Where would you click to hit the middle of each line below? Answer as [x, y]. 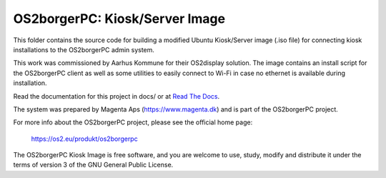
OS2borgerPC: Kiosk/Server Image [119, 19]
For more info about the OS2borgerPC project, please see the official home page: [133, 122]
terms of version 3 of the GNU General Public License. [93, 165]
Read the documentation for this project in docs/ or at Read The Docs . [117, 96]
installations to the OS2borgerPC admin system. [84, 49]
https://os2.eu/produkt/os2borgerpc [85, 139]
